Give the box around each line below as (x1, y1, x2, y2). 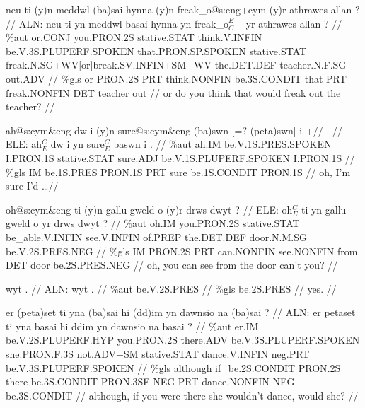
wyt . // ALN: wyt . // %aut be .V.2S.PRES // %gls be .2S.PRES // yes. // (6, 281, 337, 296)
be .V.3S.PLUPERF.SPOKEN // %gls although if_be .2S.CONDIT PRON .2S (6, 360, 341, 375)
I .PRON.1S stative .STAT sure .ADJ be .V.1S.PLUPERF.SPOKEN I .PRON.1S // (6, 150, 355, 165)
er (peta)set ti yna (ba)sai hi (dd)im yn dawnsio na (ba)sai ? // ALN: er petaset (6, 305, 356, 320)
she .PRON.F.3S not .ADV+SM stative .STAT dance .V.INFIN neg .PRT (6, 346, 310, 361)
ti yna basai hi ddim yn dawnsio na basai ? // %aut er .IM (6, 318, 259, 333)
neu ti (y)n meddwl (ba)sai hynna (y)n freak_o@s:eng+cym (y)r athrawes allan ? (6, 2, 360, 16)
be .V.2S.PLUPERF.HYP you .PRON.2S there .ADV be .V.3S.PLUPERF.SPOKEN (6, 332, 360, 347)
